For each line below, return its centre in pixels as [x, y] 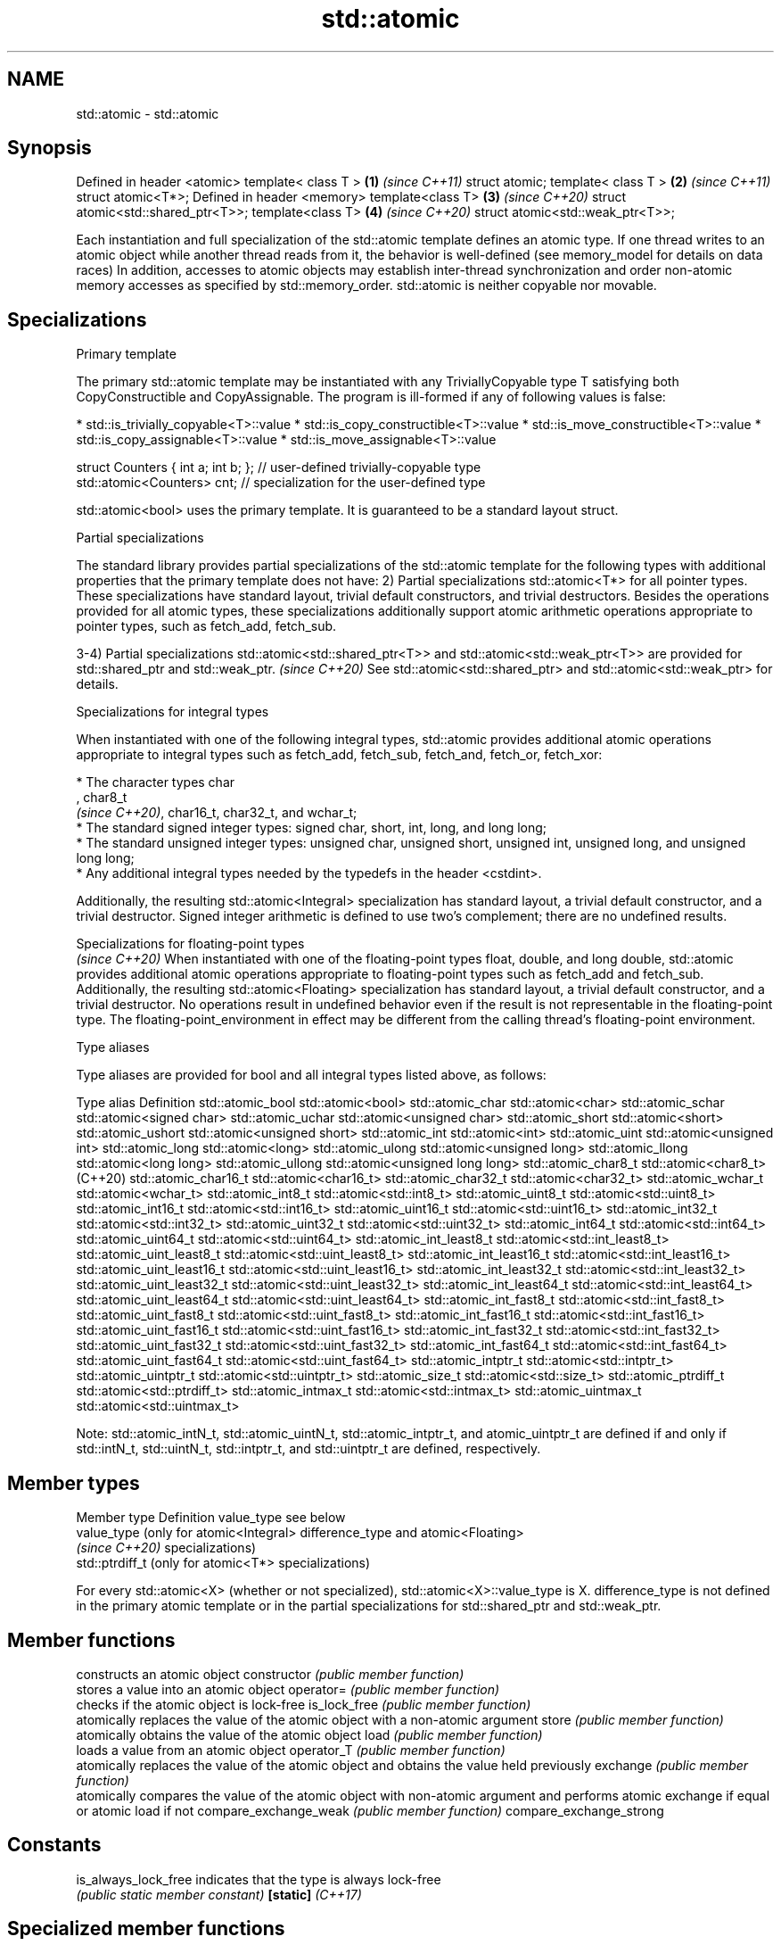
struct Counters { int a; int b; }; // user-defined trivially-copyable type [279, 468]
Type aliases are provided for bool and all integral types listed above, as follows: [311, 1075]
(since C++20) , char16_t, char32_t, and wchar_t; [217, 813]
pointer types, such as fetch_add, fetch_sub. [206, 626]
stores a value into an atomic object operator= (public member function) [288, 1689]
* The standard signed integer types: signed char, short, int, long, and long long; [312, 828]
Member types [74, 1483]
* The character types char [156, 782]
